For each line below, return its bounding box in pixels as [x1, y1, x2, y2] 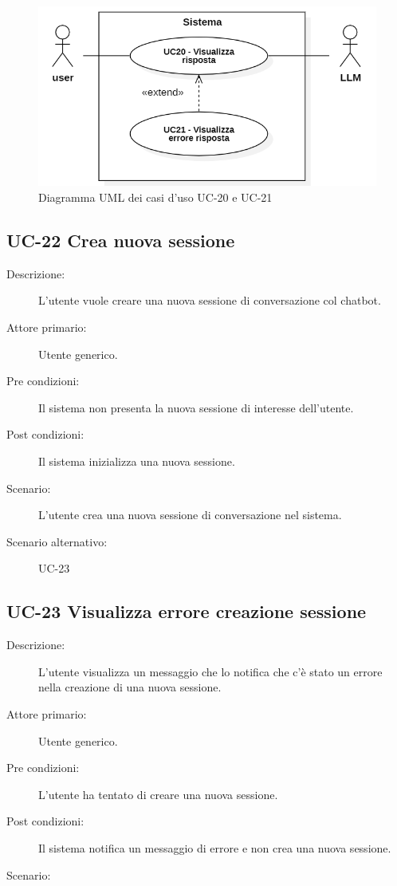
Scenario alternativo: [6, 533, 108, 549]
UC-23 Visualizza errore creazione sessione [6, 599, 367, 624]
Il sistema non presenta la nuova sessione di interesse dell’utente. [38, 399, 354, 415]
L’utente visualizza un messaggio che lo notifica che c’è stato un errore [38, 663, 383, 679]
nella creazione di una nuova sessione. [38, 679, 222, 695]
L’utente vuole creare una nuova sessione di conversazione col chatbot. [38, 292, 381, 309]
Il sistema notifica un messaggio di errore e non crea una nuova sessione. [38, 839, 391, 856]
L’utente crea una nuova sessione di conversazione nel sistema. [38, 506, 342, 523]
